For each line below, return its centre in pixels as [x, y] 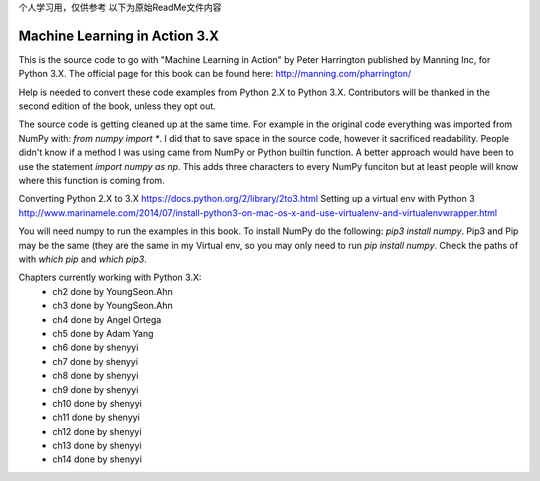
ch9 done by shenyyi [95, 389]
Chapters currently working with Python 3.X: [110, 277]
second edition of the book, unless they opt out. [117, 106]
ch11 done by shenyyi [96, 417]
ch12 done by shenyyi [97, 431]
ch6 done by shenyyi [95, 347]
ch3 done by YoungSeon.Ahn [113, 306]
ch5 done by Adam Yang [103, 333]
